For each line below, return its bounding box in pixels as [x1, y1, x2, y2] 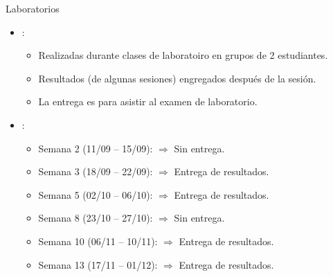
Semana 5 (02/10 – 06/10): [38, 187, 153, 202]
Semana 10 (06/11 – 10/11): [38, 233, 158, 248]
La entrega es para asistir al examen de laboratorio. [38, 94, 258, 109]
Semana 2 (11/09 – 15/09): [38, 141, 153, 155]
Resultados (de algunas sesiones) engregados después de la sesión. [38, 71, 316, 85]
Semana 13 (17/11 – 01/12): [38, 257, 158, 271]
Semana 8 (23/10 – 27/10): [38, 211, 153, 225]
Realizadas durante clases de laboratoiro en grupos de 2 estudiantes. [38, 48, 328, 62]
